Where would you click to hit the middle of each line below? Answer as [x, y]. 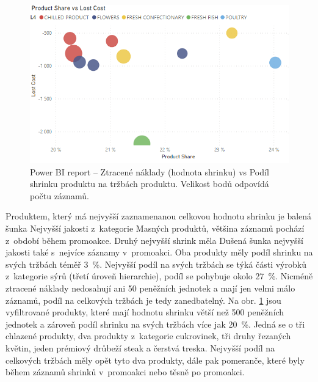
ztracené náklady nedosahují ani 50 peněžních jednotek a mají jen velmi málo [150, 288]
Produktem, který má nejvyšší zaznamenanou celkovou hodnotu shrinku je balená [159, 216]
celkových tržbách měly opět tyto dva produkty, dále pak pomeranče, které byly [155, 360]
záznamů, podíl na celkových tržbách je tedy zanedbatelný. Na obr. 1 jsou [143, 300]
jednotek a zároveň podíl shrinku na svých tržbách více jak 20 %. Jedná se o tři [155, 324]
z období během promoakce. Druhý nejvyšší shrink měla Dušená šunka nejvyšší [154, 240]
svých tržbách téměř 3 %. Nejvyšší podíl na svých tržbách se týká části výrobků [156, 264]
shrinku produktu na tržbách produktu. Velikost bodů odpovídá [150, 184]
